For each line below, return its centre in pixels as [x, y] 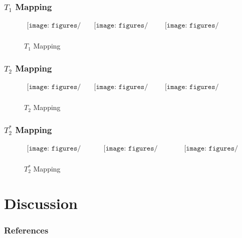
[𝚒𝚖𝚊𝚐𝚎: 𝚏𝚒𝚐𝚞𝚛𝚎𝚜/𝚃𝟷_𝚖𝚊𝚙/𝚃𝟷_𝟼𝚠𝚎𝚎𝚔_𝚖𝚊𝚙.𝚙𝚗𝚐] [54, 26]
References [26, 230]
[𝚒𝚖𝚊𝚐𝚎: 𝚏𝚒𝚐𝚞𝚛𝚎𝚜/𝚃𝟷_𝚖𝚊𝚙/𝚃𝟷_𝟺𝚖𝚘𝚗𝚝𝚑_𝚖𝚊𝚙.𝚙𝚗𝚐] [121, 26]
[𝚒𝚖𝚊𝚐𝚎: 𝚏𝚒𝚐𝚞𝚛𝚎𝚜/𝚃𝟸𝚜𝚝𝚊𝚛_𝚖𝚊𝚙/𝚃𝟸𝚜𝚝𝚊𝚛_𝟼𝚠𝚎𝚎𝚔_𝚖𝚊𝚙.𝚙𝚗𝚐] [54, 148]
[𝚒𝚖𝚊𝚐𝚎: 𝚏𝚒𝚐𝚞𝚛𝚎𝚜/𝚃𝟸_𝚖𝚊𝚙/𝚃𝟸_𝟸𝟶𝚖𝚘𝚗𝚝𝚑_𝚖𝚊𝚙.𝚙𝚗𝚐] [192, 87]
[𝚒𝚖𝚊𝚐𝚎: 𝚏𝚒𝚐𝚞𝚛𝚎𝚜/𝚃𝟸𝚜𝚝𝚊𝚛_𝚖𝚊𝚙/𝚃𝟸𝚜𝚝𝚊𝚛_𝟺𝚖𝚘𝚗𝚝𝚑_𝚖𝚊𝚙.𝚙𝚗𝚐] [131, 148]
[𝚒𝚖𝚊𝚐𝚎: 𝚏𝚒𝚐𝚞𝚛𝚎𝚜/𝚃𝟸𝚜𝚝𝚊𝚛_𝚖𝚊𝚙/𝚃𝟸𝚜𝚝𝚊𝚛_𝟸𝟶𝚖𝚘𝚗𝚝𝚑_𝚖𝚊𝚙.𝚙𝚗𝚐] [211, 148]
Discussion [41, 203]
